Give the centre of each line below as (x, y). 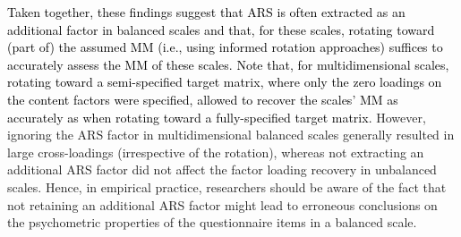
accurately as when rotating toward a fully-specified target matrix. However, (217, 117)
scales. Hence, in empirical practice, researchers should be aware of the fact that (227, 186)
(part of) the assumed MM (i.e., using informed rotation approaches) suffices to (225, 47)
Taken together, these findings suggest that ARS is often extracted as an (206, 12)
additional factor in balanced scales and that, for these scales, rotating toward (221, 29)
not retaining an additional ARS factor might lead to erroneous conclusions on (222, 204)
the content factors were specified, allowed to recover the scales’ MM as (203, 99)
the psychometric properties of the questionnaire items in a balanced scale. (212, 222)
